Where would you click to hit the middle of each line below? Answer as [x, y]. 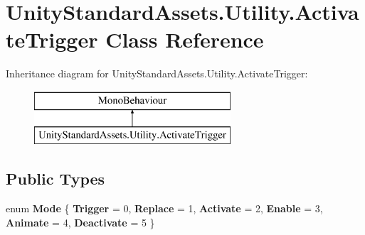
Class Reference [185, 39]
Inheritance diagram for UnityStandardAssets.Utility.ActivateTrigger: [157, 73]
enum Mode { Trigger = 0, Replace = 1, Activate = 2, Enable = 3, [164, 208]
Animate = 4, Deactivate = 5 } [80, 222]
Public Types [55, 179]
